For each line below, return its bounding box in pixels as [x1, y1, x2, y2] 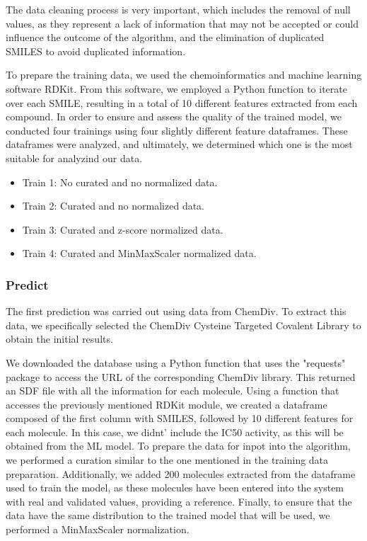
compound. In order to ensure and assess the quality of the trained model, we [6, 109, 342, 124]
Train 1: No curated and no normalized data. [22, 174, 218, 189]
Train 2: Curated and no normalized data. [22, 198, 205, 213]
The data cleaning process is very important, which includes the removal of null [6, 2, 351, 16]
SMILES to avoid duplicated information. [6, 43, 186, 58]
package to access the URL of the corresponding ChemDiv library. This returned [6, 369, 356, 384]
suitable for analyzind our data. [6, 150, 143, 165]
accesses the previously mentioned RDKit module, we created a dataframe [6, 397, 327, 411]
